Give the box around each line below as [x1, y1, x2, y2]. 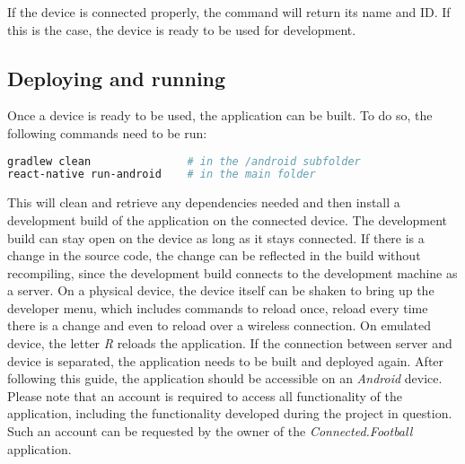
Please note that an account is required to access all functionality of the [7, 386, 403, 405]
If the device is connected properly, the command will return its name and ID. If [7, 3, 451, 21]
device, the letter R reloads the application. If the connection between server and [7, 334, 452, 353]
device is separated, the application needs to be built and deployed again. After [7, 351, 444, 370]
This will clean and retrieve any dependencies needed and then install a [7, 193, 400, 212]
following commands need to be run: [7, 123, 207, 142]
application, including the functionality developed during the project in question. [7, 404, 452, 423]
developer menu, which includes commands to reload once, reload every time [7, 298, 428, 317]
